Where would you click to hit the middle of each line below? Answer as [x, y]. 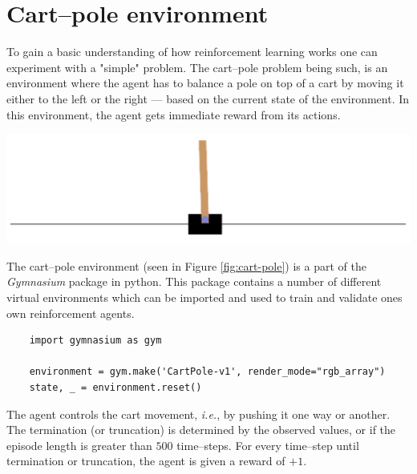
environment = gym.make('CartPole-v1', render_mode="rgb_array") [207, 372]
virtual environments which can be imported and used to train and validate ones [204, 297]
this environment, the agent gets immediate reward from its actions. [174, 114]
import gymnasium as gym [95, 341]
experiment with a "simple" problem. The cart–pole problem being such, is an [197, 67]
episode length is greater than [79, 445]
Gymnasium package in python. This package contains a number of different [194, 281]
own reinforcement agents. [71, 313]
